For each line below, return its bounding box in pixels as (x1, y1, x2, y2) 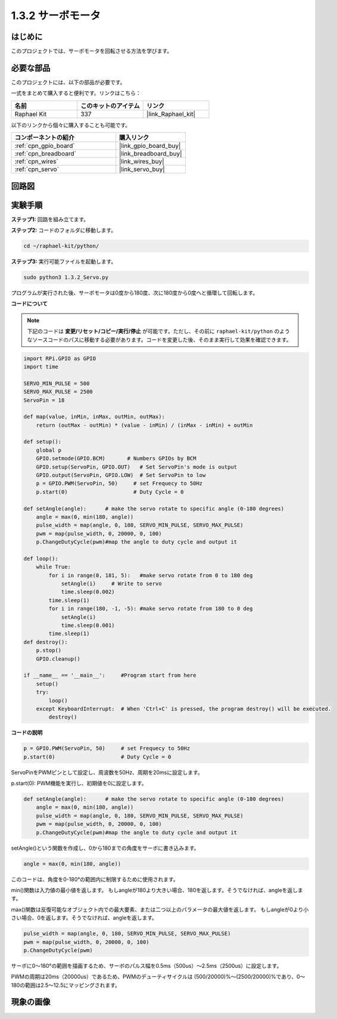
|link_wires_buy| (119, 157, 164, 166)
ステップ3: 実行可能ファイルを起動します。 (11, 258, 117, 265)
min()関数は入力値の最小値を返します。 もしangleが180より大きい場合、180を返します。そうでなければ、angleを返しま (11, 886, 303, 894)
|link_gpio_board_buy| (119, 142, 181, 150)
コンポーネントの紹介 (14, 134, 74, 142)
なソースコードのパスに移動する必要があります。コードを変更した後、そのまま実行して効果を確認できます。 (27, 336, 292, 343)
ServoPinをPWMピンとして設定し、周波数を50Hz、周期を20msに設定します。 (11, 769, 204, 776)
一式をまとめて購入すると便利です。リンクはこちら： (11, 89, 141, 97)
